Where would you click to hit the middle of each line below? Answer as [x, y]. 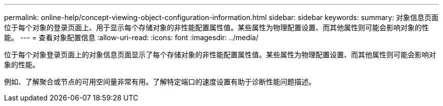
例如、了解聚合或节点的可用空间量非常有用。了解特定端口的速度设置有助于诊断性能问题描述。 [160, 82]
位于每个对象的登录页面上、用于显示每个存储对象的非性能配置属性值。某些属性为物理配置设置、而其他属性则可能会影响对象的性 [216, 27]
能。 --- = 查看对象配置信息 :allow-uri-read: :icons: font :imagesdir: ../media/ [131, 37]
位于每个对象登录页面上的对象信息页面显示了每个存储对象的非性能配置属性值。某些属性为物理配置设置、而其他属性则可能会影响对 [220, 55]
